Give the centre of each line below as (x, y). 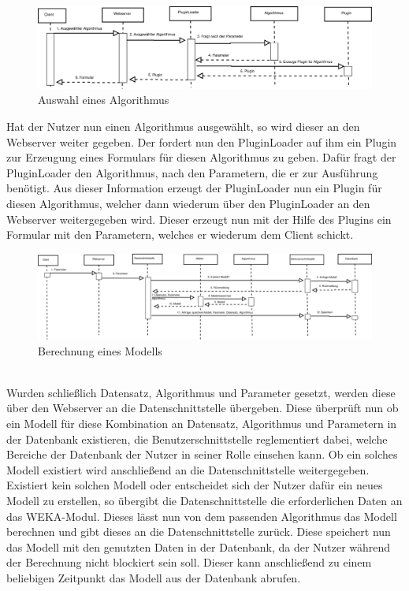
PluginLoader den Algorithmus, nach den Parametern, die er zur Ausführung (192, 172)
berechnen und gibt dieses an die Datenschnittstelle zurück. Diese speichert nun (199, 532)
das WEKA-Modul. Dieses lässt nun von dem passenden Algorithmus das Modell (202, 516)
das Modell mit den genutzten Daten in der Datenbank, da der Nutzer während (199, 546)
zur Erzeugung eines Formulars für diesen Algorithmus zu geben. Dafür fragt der (201, 157)
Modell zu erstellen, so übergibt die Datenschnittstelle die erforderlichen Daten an (204, 500)
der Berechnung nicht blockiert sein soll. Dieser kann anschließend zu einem (189, 562)
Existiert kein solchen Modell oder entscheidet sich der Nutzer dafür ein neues (195, 485)
